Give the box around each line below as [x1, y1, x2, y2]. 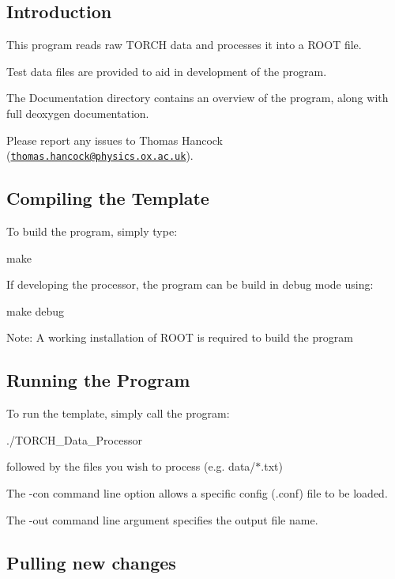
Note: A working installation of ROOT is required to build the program [6, 329, 353, 346]
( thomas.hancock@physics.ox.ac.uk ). [6, 147, 194, 164]
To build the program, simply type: [6, 223, 178, 240]
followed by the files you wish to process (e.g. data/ [6, 458, 256, 475]
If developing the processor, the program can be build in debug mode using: [6, 276, 374, 293]
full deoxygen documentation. [6, 104, 149, 121]
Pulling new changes [6, 550, 176, 574]
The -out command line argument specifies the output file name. [6, 511, 318, 528]
